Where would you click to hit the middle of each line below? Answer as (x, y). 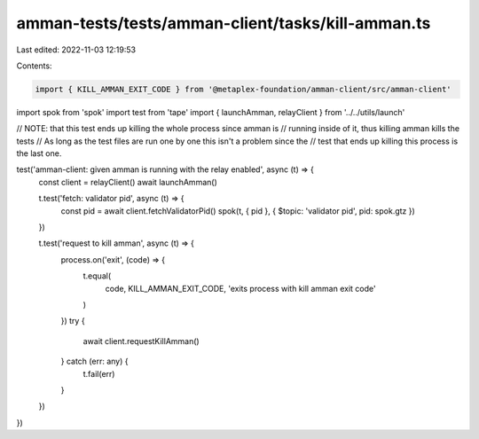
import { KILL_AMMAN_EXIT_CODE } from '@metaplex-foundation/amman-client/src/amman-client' (243, 89)
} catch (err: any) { (94, 361)
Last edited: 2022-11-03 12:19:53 (76, 50)
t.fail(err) (99, 373)
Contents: (34, 66)
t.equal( (97, 276)
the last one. (39, 153)
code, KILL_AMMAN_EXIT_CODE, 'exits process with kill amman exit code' (240, 288)
